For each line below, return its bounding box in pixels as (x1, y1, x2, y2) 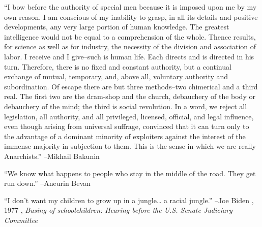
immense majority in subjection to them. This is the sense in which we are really (4, 141, 256, 151)
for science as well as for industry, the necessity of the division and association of (4, 41, 256, 52)
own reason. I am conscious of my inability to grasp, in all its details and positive (4, 11, 258, 22)
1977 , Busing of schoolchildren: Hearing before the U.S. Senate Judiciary (4, 205, 232, 215)
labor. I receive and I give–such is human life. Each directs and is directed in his (4, 51, 254, 61)
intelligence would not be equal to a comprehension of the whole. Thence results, (4, 31, 256, 42)
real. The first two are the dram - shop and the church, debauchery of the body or (4, 91, 255, 102)
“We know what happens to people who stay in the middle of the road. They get (4, 168, 256, 178)
